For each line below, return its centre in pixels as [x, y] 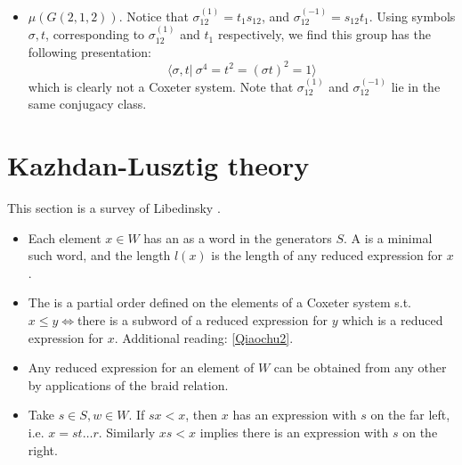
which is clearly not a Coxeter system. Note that [161, 86]
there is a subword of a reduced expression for [203, 320]
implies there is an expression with [294, 432]
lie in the [416, 86]
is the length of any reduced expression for [327, 255]
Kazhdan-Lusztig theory [158, 165]
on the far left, [410, 415]
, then [202, 415]
